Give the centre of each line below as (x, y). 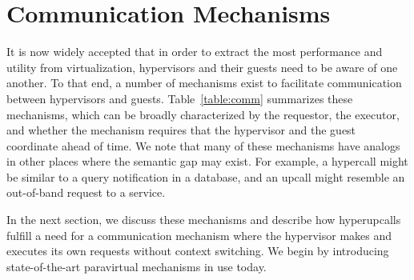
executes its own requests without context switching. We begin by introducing (198, 251)
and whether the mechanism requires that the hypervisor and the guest (181, 130)
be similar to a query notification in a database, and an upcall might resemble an (206, 176)
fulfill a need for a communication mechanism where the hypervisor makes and (199, 235)
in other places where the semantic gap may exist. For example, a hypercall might (207, 161)
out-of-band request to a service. (86, 192)
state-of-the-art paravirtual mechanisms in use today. (137, 266)
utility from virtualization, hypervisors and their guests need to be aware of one (202, 67)
